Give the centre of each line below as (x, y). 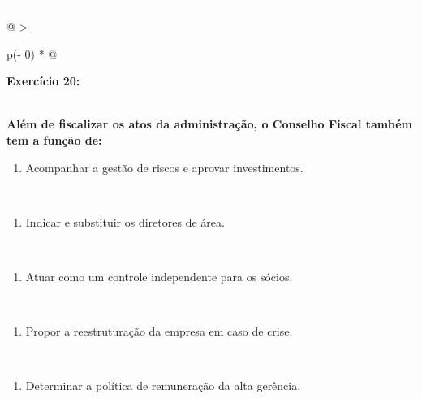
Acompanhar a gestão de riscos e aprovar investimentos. (164, 167)
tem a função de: (54, 139)
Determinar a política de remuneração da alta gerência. (163, 386)
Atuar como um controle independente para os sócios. (159, 276)
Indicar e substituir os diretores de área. (125, 221)
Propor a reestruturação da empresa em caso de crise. (159, 331)
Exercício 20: (43, 81)
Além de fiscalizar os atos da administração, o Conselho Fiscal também (210, 124)
